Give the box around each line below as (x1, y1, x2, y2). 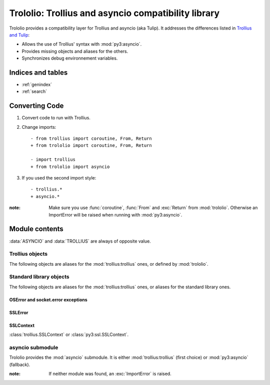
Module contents (9, 225, 63, 233)
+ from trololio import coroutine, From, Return (30, 143, 152, 148)
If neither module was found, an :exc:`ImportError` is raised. (48, 371, 172, 377)
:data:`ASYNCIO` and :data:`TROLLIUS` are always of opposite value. (9, 238, 151, 244)
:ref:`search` (21, 88, 47, 95)
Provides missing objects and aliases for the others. (21, 48, 128, 54)
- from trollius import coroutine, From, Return (30, 136, 152, 141)
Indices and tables (9, 68, 68, 77)
